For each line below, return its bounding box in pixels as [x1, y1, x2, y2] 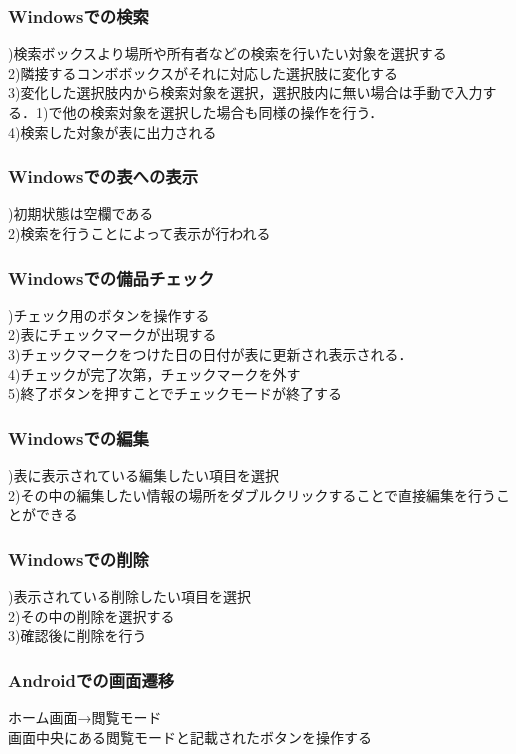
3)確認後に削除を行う [8, 625, 147, 646]
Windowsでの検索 [8, 3, 149, 28]
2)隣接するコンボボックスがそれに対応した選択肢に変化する [8, 62, 399, 83]
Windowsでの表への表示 [8, 164, 198, 189]
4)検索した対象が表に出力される [8, 121, 217, 142]
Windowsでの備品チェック [8, 265, 215, 290]
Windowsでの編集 [8, 425, 149, 450]
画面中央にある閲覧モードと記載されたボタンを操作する [8, 726, 372, 747]
